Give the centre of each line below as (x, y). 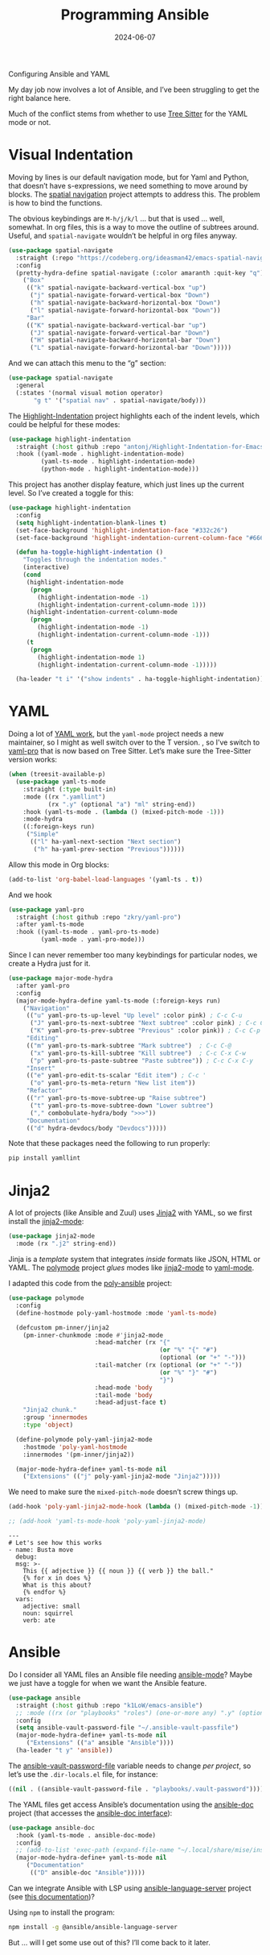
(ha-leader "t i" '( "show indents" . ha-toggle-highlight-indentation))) (141, 679)
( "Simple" (43, 834)
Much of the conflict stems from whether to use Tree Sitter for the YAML (128, 114)
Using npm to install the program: (61, 1912)
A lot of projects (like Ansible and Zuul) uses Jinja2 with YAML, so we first (131, 1213)
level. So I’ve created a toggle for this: (71, 493)
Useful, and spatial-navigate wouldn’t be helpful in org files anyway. (123, 235)
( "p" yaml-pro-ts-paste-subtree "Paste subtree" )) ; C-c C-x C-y (141, 1061)
